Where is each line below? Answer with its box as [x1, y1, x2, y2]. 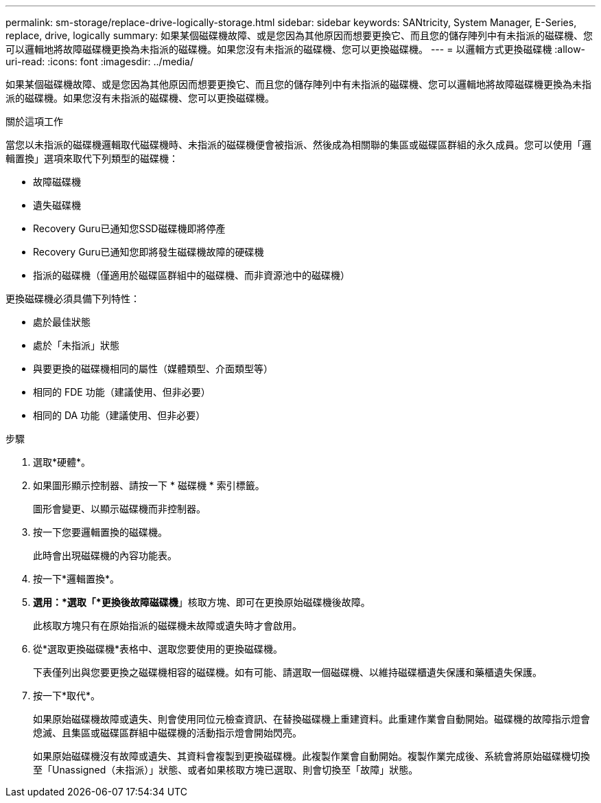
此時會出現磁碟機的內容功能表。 [33, 550, 177, 561]
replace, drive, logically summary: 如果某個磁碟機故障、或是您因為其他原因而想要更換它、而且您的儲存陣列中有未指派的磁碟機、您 [5, 30, 593, 41]
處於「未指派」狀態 [33, 339, 119, 351]
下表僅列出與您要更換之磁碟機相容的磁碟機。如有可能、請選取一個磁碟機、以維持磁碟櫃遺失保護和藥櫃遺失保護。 [33, 666, 542, 678]
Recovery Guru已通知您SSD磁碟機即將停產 [33, 223, 226, 234]
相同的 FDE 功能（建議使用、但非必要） [33, 386, 211, 398]
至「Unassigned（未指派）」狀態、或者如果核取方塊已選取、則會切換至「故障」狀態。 [33, 764, 419, 776]
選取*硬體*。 [33, 456, 91, 468]
